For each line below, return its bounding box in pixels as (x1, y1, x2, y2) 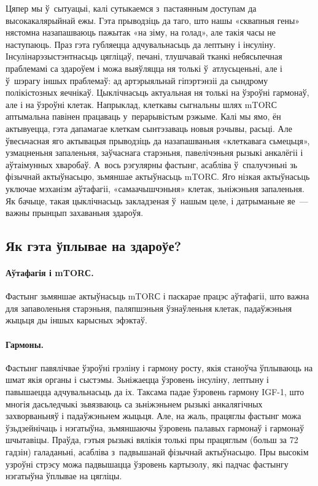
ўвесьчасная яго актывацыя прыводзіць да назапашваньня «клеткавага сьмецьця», (6, 134, 310, 147)
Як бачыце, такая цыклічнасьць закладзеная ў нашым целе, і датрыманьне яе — (6, 194, 308, 207)
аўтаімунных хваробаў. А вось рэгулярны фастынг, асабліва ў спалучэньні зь (6, 158, 298, 171)
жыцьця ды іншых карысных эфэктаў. (6, 314, 147, 326)
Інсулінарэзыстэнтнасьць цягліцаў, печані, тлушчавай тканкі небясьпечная (6, 50, 282, 63)
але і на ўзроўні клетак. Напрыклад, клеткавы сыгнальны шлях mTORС (6, 98, 277, 110)
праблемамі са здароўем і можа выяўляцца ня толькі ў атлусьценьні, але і (6, 61, 282, 74)
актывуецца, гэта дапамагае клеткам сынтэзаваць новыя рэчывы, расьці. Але (6, 121, 292, 134)
